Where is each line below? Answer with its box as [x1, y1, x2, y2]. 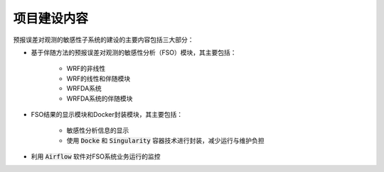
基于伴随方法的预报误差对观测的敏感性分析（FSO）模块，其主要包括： [31, 48, 237, 57]
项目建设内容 [13, 11, 89, 26]
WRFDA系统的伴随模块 [66, 94, 133, 103]
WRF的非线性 [66, 64, 106, 73]
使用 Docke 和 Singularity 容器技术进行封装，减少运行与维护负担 [66, 136, 265, 144]
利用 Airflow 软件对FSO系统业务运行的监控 [31, 152, 161, 161]
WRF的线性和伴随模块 [66, 74, 131, 83]
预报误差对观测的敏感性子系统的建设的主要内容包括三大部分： [13, 35, 194, 44]
